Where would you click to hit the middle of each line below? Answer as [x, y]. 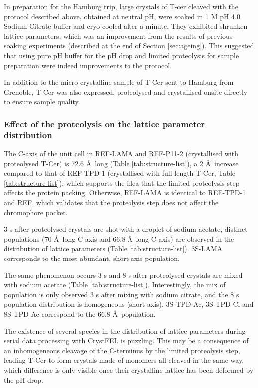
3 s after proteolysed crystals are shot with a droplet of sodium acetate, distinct [126, 229]
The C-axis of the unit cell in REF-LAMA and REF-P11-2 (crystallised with [121, 154]
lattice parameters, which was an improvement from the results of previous [118, 36]
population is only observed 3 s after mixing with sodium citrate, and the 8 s [122, 294]
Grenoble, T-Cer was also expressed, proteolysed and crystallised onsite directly [126, 91]
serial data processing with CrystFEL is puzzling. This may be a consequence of [126, 340]
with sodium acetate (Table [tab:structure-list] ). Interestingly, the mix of [115, 285]
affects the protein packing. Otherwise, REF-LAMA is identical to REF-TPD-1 [125, 193]
